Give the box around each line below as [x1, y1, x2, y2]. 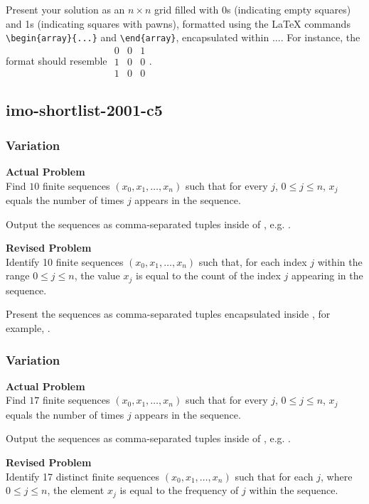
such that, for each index [198, 254, 307, 269]
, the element [47, 483, 105, 498]
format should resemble [6, 53, 107, 68]
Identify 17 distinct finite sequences [6, 468, 160, 483]
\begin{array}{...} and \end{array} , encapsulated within [6, 30, 269, 45]
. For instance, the [280, 30, 360, 45]
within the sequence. [249, 483, 338, 498]
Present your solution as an [6, 2, 125, 16]
